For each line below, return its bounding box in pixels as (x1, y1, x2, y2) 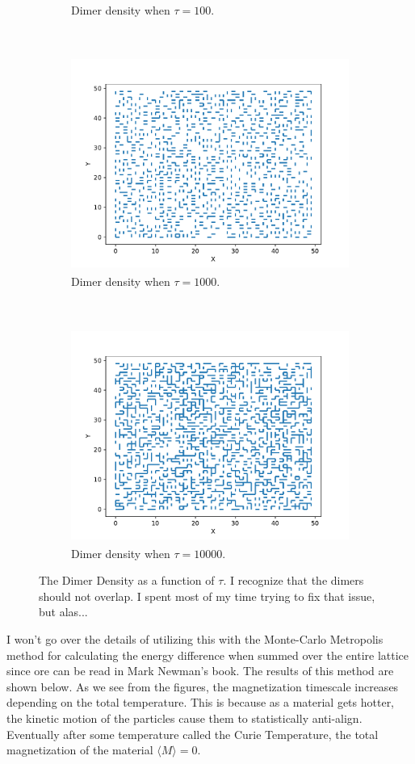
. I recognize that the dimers (223, 572, 364, 589)
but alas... (39, 603, 88, 620)
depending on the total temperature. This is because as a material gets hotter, (6, 694, 395, 711)
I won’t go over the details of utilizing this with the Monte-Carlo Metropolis (6, 631, 384, 648)
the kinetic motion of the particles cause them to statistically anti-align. (6, 710, 363, 727)
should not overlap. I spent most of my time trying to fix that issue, (39, 587, 375, 604)
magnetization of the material (6, 741, 153, 758)
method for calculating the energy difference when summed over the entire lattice (6, 646, 409, 663)
